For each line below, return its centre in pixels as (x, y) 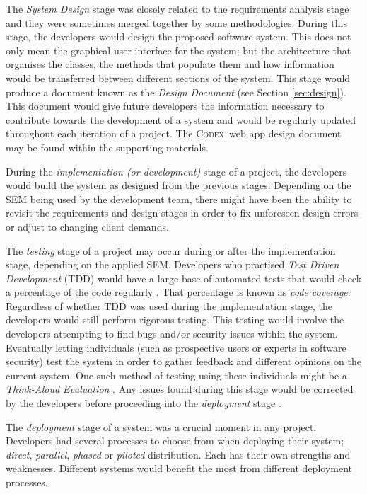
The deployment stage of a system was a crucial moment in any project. (161, 426)
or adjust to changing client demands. (87, 226)
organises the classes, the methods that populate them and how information (170, 64)
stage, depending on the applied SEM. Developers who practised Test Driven (173, 264)
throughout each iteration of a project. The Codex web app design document (174, 133)
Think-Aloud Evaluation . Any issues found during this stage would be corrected (180, 389)
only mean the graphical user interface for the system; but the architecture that (179, 50)
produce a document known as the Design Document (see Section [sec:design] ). (176, 92)
